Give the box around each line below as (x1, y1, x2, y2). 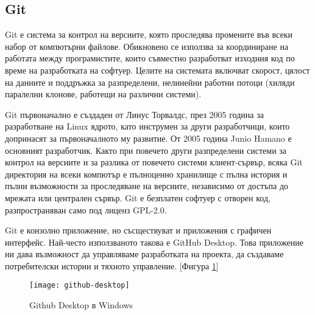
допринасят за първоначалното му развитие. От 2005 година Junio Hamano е (5, 131, 292, 144)
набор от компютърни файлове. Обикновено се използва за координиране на (5, 40, 289, 52)
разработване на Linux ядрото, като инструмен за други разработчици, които (5, 120, 290, 133)
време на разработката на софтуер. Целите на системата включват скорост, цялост (5, 63, 310, 76)
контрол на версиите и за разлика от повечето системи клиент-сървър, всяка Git (5, 156, 303, 168)
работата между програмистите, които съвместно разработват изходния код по (5, 52, 295, 64)
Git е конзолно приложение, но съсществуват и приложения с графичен (5, 224, 272, 237)
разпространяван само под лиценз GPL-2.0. (5, 203, 167, 216)
